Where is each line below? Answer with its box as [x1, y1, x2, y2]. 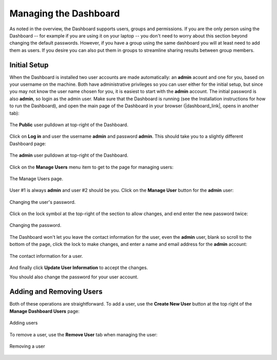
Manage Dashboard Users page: [9, 308, 80, 314]
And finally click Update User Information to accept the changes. [9, 264, 148, 271]
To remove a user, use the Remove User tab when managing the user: [9, 331, 157, 337]
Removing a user [9, 343, 46, 349]
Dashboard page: [9, 140, 46, 146]
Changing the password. [9, 222, 62, 229]
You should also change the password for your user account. [9, 274, 138, 280]
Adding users [9, 320, 38, 326]
